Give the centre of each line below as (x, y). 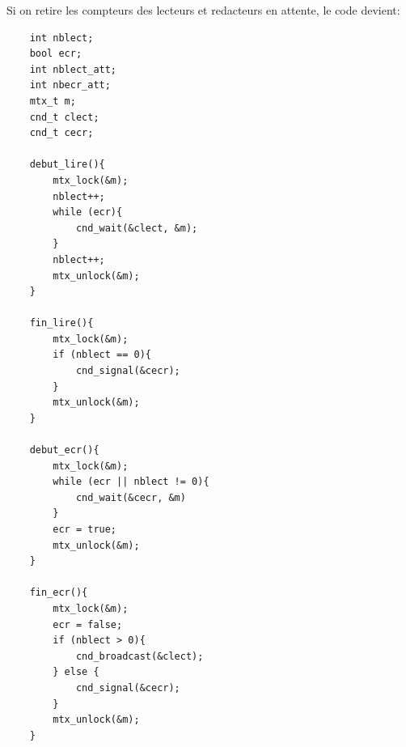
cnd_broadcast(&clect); (140, 656)
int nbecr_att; (70, 85)
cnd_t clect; (64, 117)
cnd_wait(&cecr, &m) (131, 497)
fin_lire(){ (61, 323)
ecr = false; (88, 624)
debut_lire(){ (67, 165)
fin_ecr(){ (59, 593)
